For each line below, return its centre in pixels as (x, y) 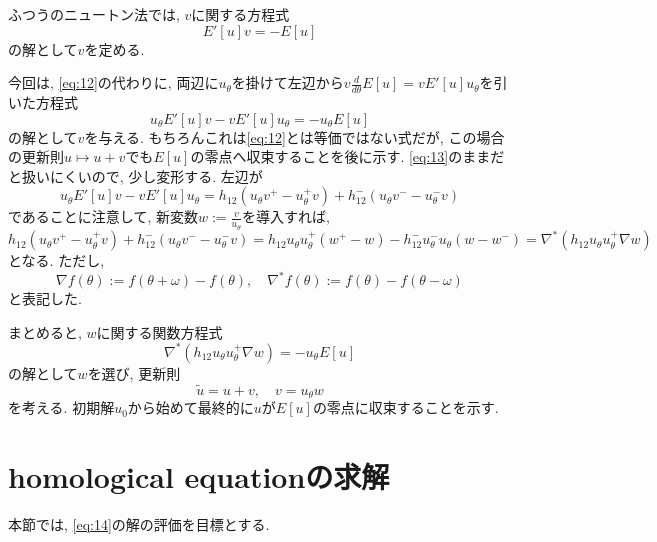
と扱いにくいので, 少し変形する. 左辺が (135, 175)
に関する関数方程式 (159, 331)
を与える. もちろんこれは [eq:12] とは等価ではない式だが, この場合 (294, 136)
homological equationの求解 (199, 475)
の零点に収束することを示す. (405, 407)
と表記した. (45, 298)
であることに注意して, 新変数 (103, 216)
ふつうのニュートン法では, (94, 14)
